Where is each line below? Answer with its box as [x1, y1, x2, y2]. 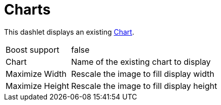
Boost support [6, 44, 60, 55]
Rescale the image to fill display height [71, 80, 217, 91]
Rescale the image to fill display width [71, 68, 214, 79]
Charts [4, 1, 51, 18]
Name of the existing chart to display [71, 56, 211, 67]
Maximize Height [6, 80, 69, 91]
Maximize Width [6, 68, 67, 79]
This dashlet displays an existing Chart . [4, 27, 134, 36]
